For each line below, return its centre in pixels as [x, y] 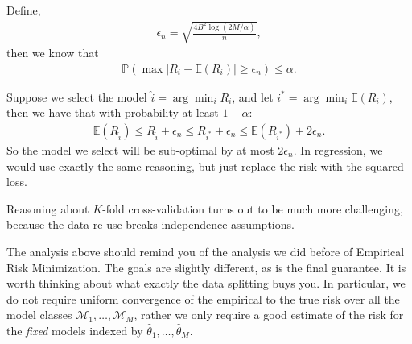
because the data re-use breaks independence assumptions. [150, 224]
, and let [253, 96]
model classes [39, 315]
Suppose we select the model [77, 96]
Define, [24, 10]
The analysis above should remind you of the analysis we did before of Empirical [206, 251]
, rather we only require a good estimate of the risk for [269, 315]
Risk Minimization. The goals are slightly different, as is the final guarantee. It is [206, 267]
